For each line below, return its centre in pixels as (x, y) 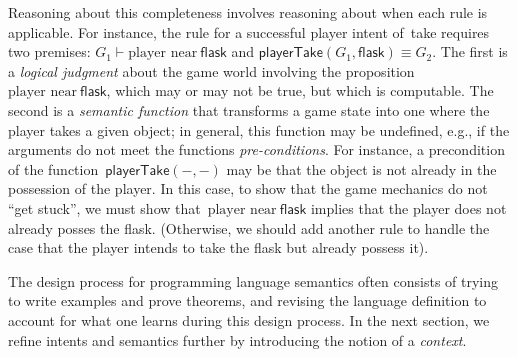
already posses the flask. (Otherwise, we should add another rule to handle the (249, 227)
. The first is (470, 51)
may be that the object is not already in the (361, 168)
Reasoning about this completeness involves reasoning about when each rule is (248, 12)
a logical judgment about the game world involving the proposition (211, 70)
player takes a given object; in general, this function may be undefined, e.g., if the (259, 129)
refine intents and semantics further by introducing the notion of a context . (237, 339)
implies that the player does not (408, 207)
